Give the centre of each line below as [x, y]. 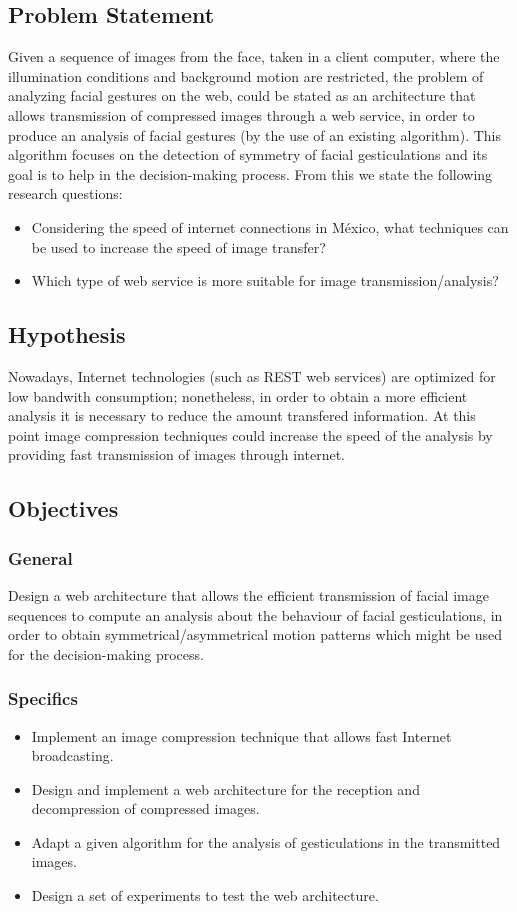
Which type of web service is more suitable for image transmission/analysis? [265, 280]
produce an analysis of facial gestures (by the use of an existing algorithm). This [254, 134]
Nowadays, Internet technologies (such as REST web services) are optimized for [252, 375]
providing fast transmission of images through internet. [176, 454]
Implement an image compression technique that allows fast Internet [241, 735]
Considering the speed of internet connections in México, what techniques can [270, 226]
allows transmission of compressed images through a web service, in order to [241, 114]
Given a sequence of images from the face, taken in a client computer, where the [254, 56]
